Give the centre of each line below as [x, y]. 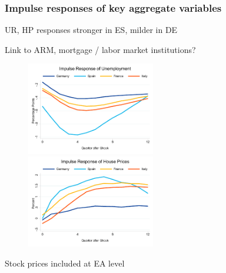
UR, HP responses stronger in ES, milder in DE [91, 30]
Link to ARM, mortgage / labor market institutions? [100, 49]
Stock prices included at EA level [65, 263]
